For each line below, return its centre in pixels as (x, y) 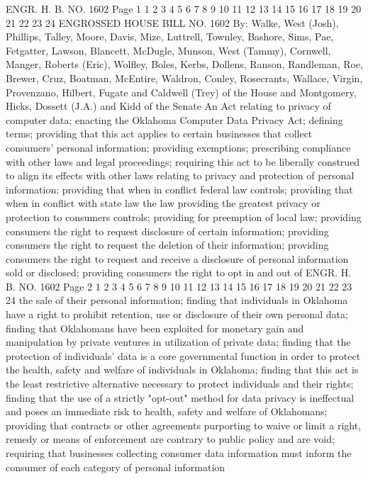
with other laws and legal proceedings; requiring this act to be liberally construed (183, 161)
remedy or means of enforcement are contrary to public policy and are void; (170, 439)
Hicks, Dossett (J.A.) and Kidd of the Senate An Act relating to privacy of (168, 106)
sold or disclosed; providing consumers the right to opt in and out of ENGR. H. (179, 272)
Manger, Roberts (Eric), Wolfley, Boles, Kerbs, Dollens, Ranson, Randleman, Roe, (184, 64)
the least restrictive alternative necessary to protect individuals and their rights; (180, 384)
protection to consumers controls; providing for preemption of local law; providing (184, 216)
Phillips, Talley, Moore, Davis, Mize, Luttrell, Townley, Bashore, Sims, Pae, (170, 36)
